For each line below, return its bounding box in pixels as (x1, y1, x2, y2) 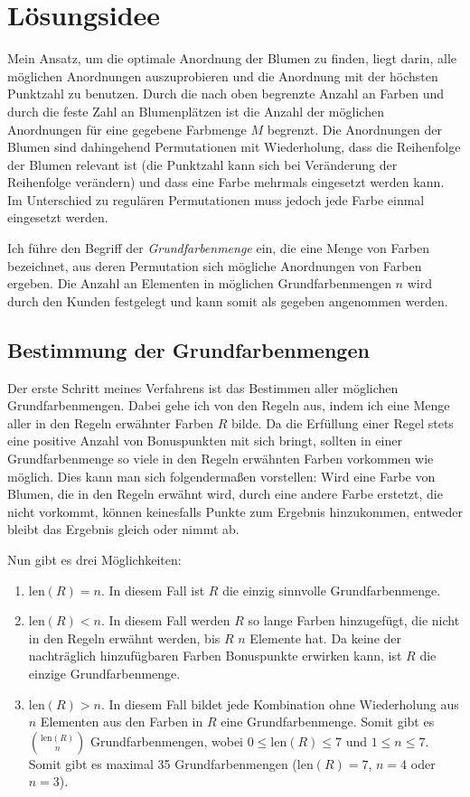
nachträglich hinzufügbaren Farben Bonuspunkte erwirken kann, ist (28, 646, 402, 665)
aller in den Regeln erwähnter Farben (7, 413, 214, 432)
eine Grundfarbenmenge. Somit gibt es (221, 712, 435, 731)
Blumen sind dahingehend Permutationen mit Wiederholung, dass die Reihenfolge (7, 137, 461, 156)
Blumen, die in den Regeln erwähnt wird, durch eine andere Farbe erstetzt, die (7, 484, 443, 503)
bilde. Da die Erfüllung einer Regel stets (231, 413, 454, 432)
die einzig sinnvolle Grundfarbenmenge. (222, 580, 441, 599)
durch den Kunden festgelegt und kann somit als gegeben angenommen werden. (7, 291, 448, 310)
